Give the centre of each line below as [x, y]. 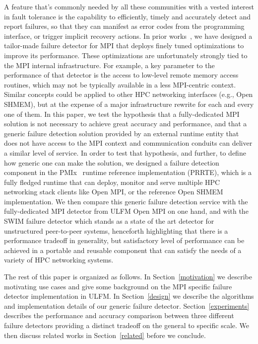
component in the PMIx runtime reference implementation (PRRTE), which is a [128, 172]
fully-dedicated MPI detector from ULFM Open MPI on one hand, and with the [126, 211]
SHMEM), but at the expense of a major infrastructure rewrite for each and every [129, 104]
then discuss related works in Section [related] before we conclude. [105, 335]
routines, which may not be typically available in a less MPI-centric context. [120, 84]
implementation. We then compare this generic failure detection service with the [126, 201]
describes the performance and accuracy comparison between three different [119, 315]
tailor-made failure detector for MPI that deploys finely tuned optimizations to [124, 45]
